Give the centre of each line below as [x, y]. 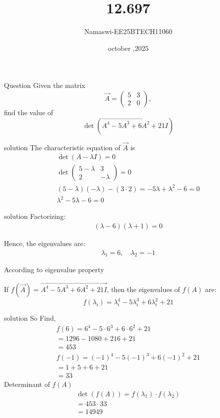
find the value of [29, 112]
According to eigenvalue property [54, 270]
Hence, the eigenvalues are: [45, 243]
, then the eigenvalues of [143, 289]
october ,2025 [128, 48]
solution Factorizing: [35, 216]
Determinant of [27, 384]
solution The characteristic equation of [62, 147]
